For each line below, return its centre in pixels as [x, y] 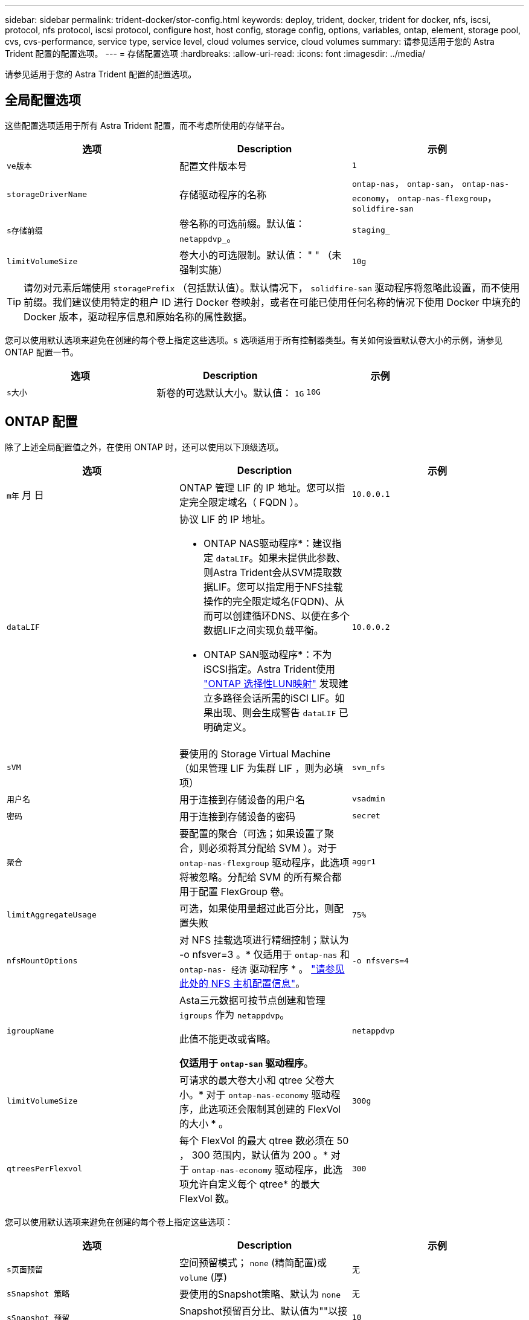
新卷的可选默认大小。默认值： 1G [230, 393]
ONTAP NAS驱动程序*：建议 [268, 543]
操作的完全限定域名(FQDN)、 [269, 601]
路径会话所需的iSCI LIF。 [279, 698]
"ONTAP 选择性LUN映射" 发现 [271, 683]
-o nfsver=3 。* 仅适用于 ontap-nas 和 [264, 954]
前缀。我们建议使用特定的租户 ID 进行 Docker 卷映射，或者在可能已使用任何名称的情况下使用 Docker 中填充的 [272, 302]
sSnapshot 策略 [38, 1294]
